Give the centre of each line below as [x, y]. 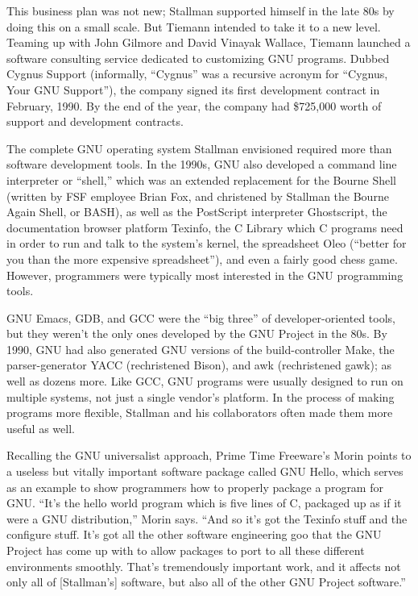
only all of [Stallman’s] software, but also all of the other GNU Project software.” [206, 582]
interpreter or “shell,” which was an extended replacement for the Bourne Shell [201, 179]
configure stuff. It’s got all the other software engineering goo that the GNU [194, 534]
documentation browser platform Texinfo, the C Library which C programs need [205, 227]
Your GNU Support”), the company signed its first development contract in [193, 89]
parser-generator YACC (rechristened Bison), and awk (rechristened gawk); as [199, 365]
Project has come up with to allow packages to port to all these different [186, 550]
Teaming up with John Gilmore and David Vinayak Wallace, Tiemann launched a [209, 42]
